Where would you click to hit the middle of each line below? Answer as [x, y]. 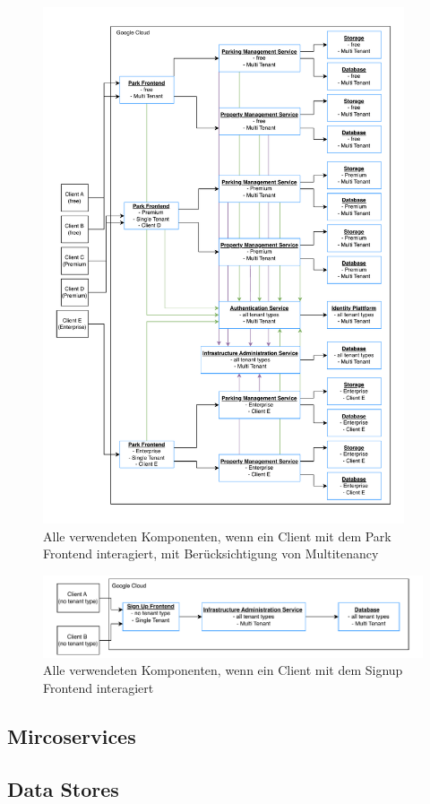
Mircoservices [72, 735]
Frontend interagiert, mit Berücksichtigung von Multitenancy [211, 553]
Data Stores [63, 788]
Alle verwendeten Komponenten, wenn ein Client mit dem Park [217, 536]
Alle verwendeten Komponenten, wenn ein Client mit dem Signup [223, 670]
